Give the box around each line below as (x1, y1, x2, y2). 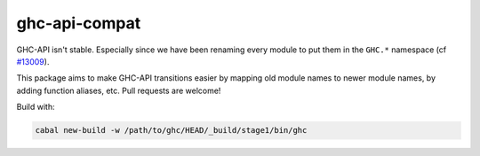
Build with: (16, 102, 55, 113)
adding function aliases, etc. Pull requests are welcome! (16, 85, 221, 96)
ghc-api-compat (16, 13, 141, 33)
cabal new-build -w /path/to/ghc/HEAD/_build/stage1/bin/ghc (35, 125, 308, 136)
